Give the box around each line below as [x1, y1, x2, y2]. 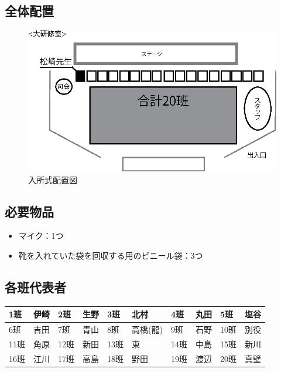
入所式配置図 [28, 173, 77, 185]
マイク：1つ [18, 229, 64, 242]
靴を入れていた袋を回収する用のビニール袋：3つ [18, 249, 203, 262]
